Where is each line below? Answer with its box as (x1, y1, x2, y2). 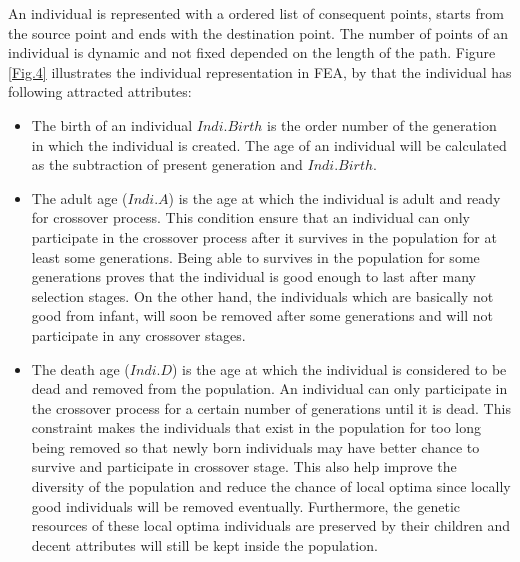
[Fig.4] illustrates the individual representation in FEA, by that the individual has (8, 61, 512, 82)
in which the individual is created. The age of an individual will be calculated (31, 134, 507, 155)
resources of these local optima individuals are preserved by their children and (31, 515, 511, 536)
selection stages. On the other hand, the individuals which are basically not (31, 285, 494, 306)
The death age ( (31, 358, 130, 379)
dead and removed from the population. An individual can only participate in (31, 378, 508, 399)
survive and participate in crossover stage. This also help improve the (31, 456, 457, 477)
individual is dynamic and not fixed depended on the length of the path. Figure (8, 42, 496, 63)
